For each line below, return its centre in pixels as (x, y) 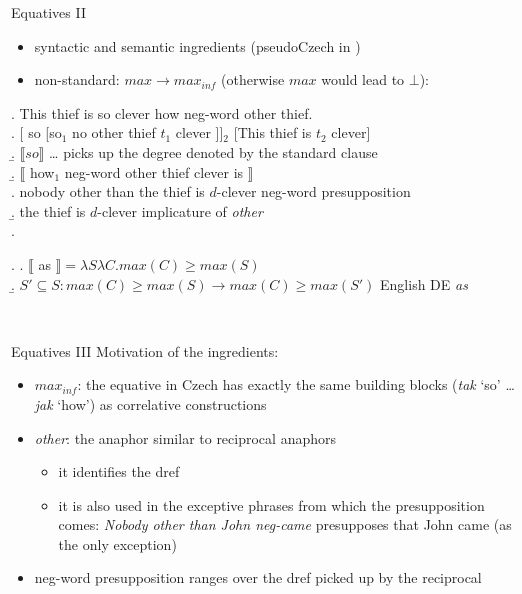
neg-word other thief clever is (154, 171)
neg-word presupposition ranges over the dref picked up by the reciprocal (258, 577)
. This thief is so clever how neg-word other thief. (162, 112)
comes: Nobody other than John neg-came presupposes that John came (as (285, 524)
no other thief (114, 132)
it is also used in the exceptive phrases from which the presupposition (271, 504)
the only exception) (117, 543)
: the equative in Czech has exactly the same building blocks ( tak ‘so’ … (296, 384)
